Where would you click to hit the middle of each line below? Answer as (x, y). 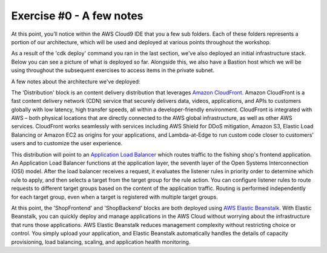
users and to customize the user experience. (67, 143)
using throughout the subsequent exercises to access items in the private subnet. (113, 70)
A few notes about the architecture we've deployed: (76, 81)
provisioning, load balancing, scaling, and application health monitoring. (101, 241)
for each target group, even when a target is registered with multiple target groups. (114, 197)
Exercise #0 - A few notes (77, 16)
